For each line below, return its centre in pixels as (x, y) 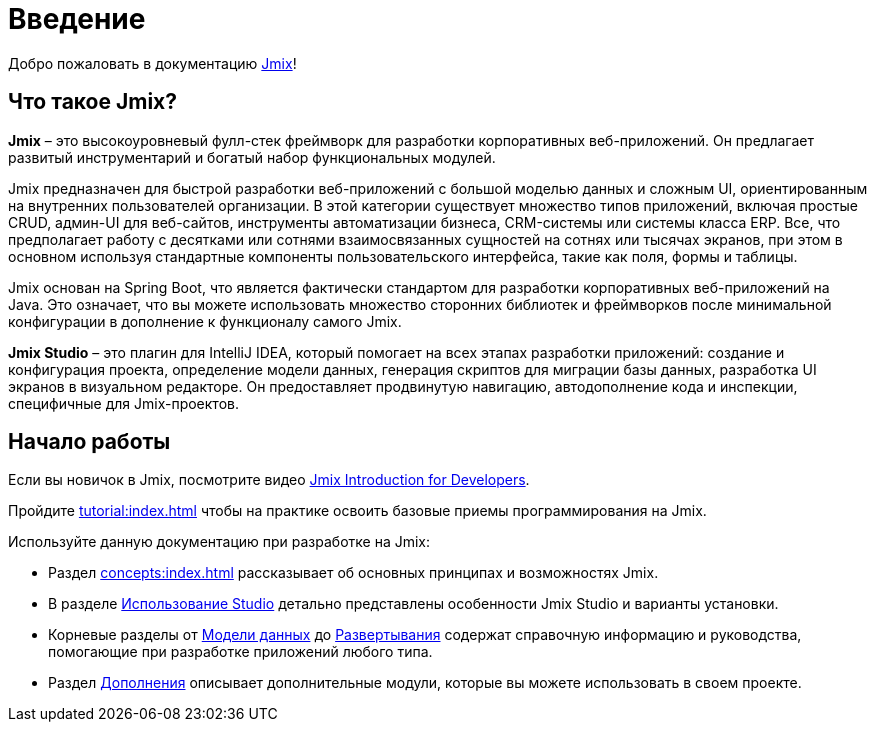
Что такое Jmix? (93, 102)
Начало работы (89, 442)
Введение (77, 19)
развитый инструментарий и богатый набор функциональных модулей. (252, 157)
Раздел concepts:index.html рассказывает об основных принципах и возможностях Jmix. (353, 573)
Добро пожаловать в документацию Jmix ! (152, 63)
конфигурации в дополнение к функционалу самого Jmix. (205, 321)
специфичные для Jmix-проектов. (123, 403)
